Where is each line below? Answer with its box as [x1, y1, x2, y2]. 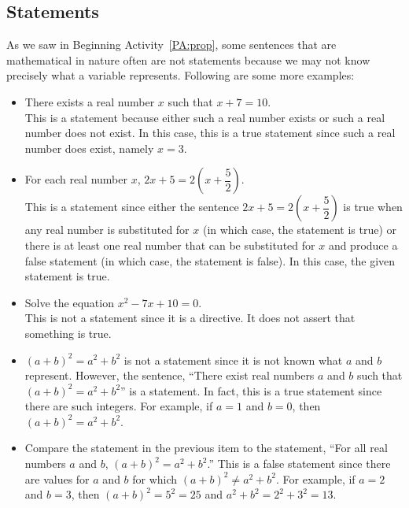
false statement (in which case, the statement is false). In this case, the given [24, 252, 396, 269]
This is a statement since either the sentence [24, 198, 239, 215]
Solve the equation [24, 294, 114, 310]
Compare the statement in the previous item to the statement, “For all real [24, 439, 388, 456]
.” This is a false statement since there [207, 455, 391, 472]
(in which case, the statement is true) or [202, 221, 397, 238]
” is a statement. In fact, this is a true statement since [120, 382, 382, 399]
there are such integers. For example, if [24, 398, 213, 414]
